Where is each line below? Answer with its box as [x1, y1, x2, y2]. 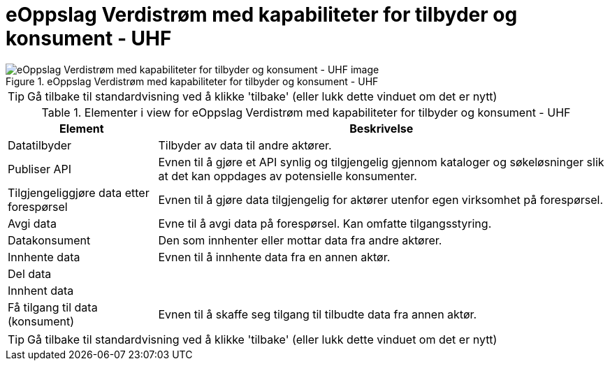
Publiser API [8, 161, 72, 176]
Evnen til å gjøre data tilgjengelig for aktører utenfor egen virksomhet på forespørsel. [158, 192, 604, 207]
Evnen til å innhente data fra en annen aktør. [158, 249, 391, 264]
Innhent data [8, 283, 74, 298]
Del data [8, 266, 52, 281]
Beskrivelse [349, 121, 414, 136]
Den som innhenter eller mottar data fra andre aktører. [158, 233, 442, 247]
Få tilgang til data [8, 300, 98, 314]
